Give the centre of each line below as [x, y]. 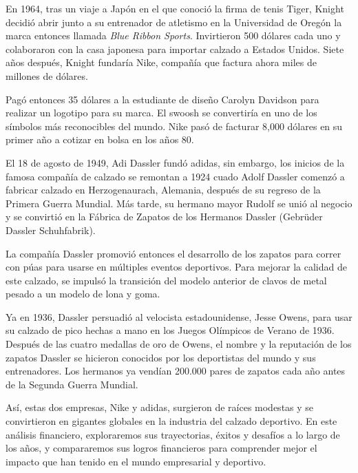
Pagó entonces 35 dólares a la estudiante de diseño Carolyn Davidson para [162, 99]
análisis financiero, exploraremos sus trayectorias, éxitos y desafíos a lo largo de [173, 434]
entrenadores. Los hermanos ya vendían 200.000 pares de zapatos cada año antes [176, 371]
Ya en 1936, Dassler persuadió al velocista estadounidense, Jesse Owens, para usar [179, 316]
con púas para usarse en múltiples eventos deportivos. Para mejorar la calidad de [176, 267]
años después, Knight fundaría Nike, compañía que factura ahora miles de [161, 62]
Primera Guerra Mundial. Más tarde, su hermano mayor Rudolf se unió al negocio [179, 203]
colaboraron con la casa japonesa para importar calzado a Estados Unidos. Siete [175, 49]
